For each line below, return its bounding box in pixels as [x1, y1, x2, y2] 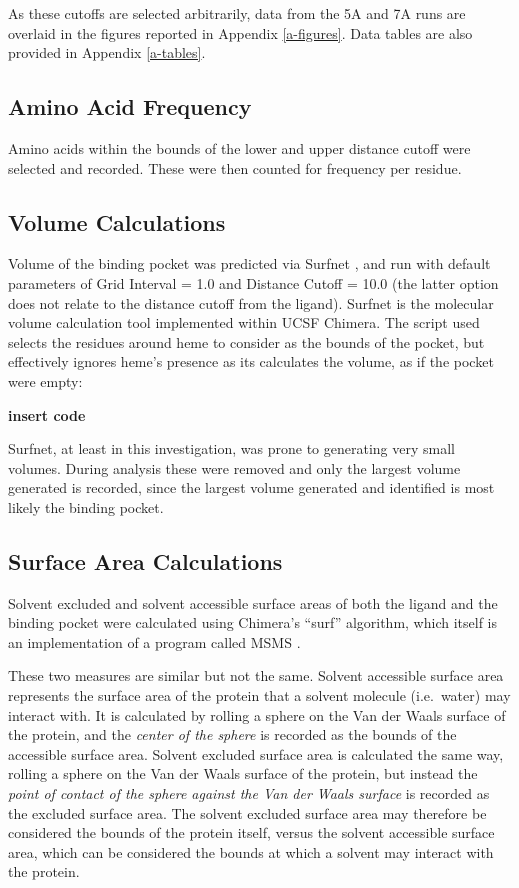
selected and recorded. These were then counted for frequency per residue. [8, 157, 462, 178]
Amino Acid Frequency [8, 91, 252, 122]
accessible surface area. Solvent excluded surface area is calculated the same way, [8, 743, 504, 764]
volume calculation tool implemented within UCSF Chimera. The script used [8, 312, 480, 333]
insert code [8, 404, 86, 425]
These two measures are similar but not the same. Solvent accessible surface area [8, 665, 504, 686]
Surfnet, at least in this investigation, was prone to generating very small [8, 438, 455, 459]
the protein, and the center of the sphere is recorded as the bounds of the [8, 724, 457, 745]
